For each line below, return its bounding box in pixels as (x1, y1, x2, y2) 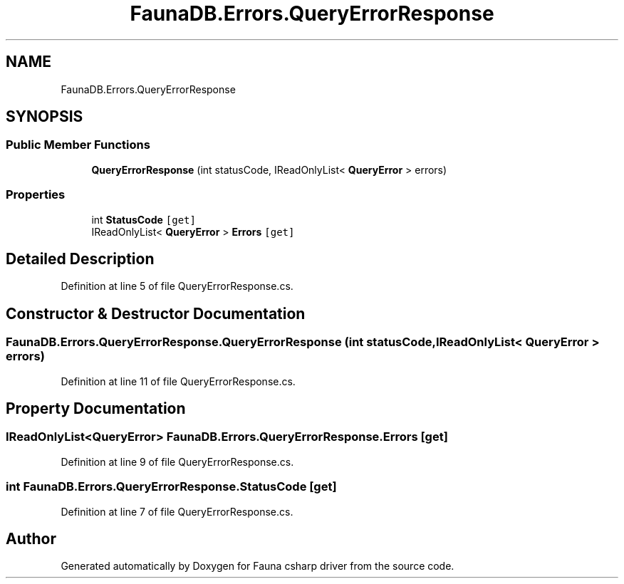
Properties (6, 187, 66, 202)
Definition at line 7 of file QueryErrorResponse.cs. (61, 505, 293, 518)
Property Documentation (6, 400, 186, 418)
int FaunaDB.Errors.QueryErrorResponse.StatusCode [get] (6, 479, 337, 494)
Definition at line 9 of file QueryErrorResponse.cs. (61, 455, 294, 468)
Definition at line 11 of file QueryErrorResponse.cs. (61, 375, 296, 387)
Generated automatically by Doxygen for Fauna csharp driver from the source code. (61, 560, 454, 573)
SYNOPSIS (6, 108, 83, 126)
